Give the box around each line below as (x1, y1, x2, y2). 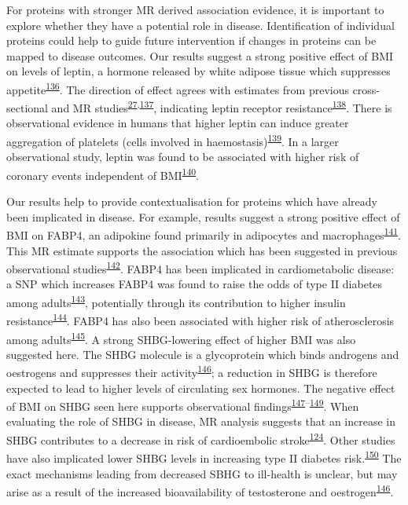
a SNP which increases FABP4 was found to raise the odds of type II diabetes (6, 276, 383, 292)
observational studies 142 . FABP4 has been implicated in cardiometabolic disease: (6, 258, 395, 276)
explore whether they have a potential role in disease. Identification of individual (6, 16, 395, 33)
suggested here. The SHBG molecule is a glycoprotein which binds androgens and (6, 346, 399, 362)
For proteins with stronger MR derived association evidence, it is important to (6, 2, 384, 17)
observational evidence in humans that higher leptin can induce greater (6, 115, 349, 131)
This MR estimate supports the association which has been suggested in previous (6, 242, 398, 258)
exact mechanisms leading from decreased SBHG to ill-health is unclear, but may (6, 465, 398, 481)
